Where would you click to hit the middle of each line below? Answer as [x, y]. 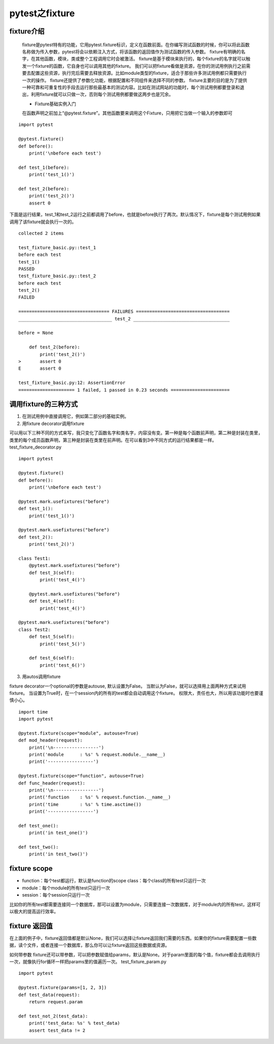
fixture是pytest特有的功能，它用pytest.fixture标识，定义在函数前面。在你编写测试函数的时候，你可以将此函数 [136, 44]
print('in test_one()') [58, 833]
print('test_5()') [63, 644]
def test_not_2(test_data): [53, 1016]
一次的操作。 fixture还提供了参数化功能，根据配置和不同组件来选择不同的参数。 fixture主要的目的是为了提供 [134, 80]
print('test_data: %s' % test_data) [74, 1023]
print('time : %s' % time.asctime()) [85, 804]
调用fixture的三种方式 [44, 404]
